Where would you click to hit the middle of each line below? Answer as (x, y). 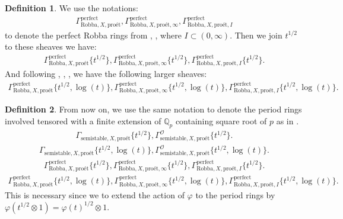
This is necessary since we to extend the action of (95, 194)
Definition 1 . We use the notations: (72, 8)
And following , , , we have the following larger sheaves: (106, 74)
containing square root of (221, 120)
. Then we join (256, 35)
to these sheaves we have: (51, 46)
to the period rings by (235, 194)
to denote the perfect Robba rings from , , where (93, 35)
